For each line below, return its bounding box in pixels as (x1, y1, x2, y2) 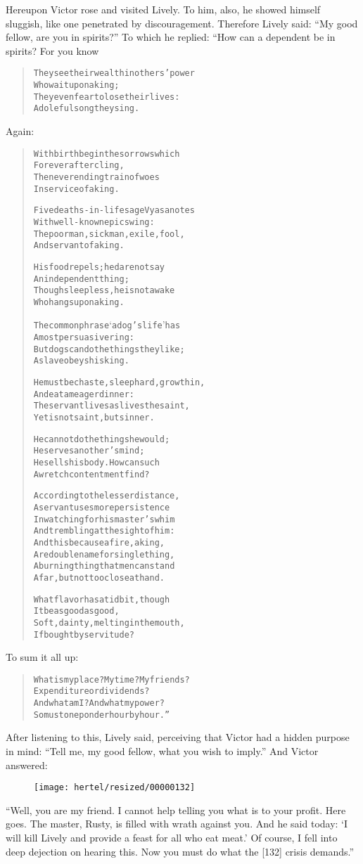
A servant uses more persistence (33, 503, 170, 512)
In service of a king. (33, 183, 120, 194)
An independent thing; (33, 273, 129, 284)
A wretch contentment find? (33, 469, 150, 479)
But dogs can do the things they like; (33, 344, 185, 354)
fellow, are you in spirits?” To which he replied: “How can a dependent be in (6, 30, 336, 44)
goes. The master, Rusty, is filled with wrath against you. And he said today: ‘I (6, 816, 348, 831)
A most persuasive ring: (33, 333, 134, 343)
